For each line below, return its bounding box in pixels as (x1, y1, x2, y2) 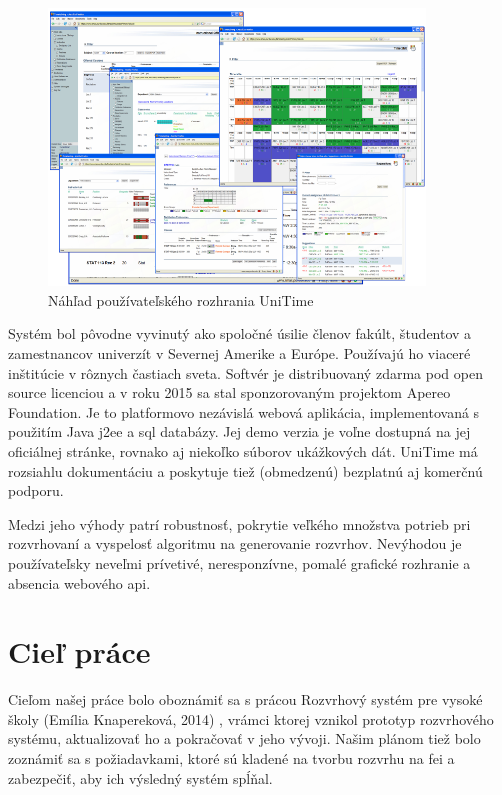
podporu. (8, 480, 64, 501)
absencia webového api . (8, 572, 151, 593)
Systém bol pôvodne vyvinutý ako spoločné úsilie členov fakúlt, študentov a (8, 323, 472, 344)
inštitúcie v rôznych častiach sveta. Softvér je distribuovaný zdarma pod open (8, 362, 483, 383)
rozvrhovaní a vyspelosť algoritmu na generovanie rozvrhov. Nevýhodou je (8, 533, 462, 554)
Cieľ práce (8, 631, 151, 672)
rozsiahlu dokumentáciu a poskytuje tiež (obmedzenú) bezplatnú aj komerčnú (8, 460, 483, 481)
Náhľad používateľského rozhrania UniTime (48, 289, 314, 310)
